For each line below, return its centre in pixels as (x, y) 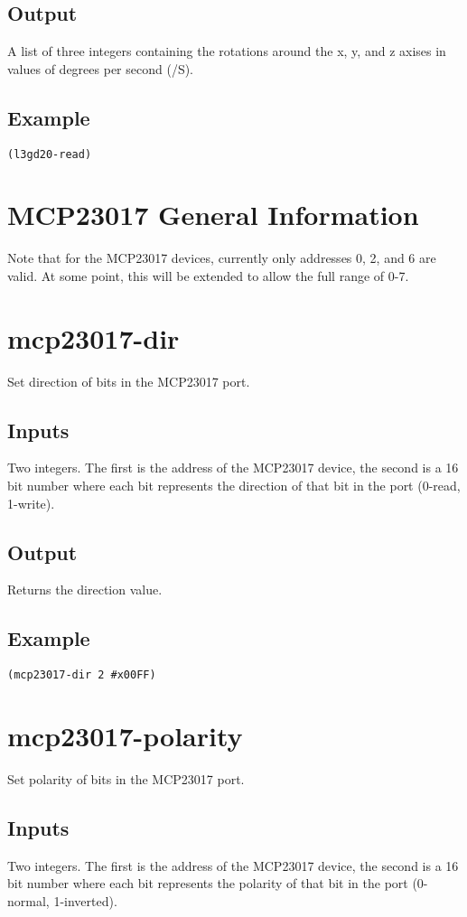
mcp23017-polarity (125, 736)
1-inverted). (85, 901)
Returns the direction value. (85, 589)
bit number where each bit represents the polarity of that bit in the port (208, 883)
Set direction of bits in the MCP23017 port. (129, 381)
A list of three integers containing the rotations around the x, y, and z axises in (227, 51)
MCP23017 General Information (213, 215)
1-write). (31, 503)
